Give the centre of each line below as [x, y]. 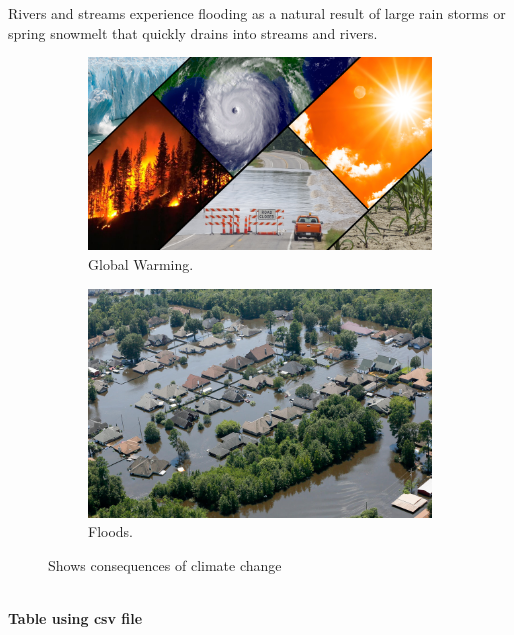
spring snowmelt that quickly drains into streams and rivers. [193, 32]
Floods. [111, 531]
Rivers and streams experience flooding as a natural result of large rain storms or [257, 13]
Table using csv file [75, 618]
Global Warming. [141, 263]
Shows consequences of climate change [165, 564]
